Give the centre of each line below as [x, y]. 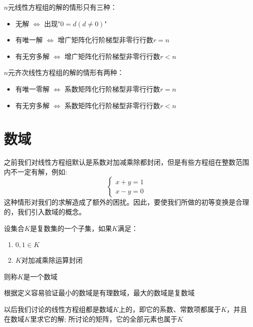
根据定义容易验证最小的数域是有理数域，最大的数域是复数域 [99, 293]
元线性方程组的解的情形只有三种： [63, 7]
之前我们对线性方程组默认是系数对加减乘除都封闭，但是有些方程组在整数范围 [126, 162]
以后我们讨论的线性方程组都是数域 [58, 309]
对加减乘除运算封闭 [52, 260]
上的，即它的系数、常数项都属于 [170, 309]
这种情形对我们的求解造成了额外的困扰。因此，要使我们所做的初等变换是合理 [126, 202]
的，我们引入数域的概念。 [45, 212]
